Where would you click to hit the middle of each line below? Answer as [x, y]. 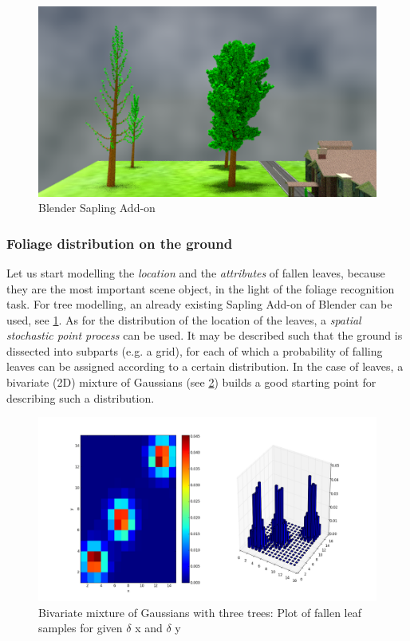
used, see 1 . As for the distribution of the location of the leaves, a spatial [184, 319]
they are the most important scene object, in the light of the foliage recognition [201, 288]
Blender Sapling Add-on [97, 208]
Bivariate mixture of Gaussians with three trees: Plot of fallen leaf [200, 612]
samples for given [81, 628]
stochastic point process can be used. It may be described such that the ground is [205, 335]
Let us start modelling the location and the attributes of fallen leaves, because [196, 272]
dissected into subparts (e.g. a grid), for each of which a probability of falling [195, 350]
